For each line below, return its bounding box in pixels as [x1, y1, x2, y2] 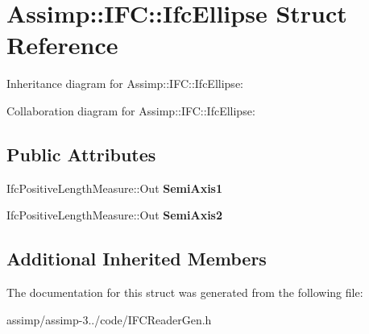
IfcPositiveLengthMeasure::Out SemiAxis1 [6, 179, 223, 196]
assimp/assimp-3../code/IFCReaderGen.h [6, 311, 212, 328]
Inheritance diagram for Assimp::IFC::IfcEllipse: [6, 75, 243, 92]
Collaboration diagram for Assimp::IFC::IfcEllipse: [6, 102, 255, 119]
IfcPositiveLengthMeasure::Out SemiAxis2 [6, 207, 223, 223]
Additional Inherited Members [6, 246, 267, 271]
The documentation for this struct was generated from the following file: [6, 284, 363, 301]
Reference [6, 28, 118, 61]
